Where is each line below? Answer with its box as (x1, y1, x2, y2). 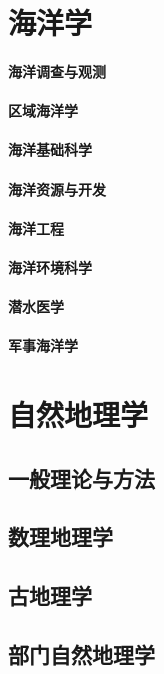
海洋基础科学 (8, 139, 92, 160)
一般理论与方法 (8, 462, 155, 493)
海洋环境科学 (8, 256, 92, 277)
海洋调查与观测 (8, 60, 106, 81)
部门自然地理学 (8, 638, 155, 669)
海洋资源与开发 (8, 178, 106, 199)
